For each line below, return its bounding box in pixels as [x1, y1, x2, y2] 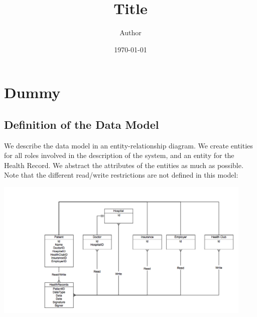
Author [119, 27, 142, 38]
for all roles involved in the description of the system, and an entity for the [4, 150, 234, 161]
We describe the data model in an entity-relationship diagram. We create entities [4, 140, 253, 150]
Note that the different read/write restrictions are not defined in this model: [4, 170, 238, 180]
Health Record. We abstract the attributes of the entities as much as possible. [4, 160, 243, 170]
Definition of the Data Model [4, 116, 159, 132]
